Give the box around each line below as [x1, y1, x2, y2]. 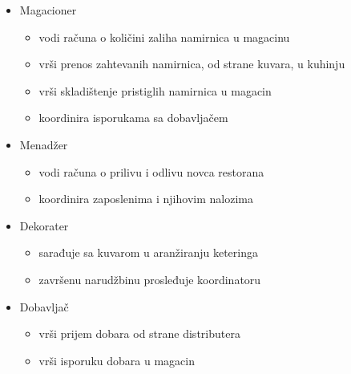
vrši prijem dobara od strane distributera [38, 325, 240, 342]
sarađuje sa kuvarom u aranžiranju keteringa [38, 244, 258, 261]
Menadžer [19, 136, 68, 152]
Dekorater [19, 217, 69, 234]
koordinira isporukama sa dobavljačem [38, 109, 228, 126]
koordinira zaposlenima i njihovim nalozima [38, 190, 253, 207]
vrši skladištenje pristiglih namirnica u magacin [38, 82, 272, 99]
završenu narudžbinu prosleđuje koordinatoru [38, 270, 261, 287]
